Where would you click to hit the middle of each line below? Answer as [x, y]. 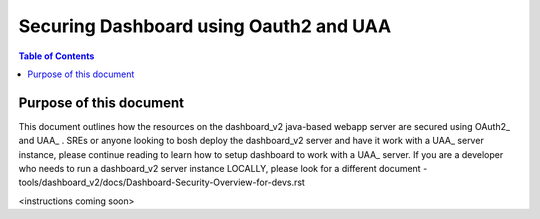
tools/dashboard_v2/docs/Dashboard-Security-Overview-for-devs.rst [161, 182]
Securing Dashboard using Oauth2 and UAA [205, 26]
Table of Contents [56, 56]
